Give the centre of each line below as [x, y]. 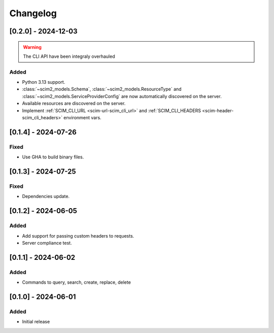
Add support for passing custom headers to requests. [78, 236]
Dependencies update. [46, 196]
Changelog [33, 13]
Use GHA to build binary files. [53, 157]
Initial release [36, 322]
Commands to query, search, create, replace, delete [77, 282]
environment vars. [82, 118]
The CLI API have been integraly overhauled [69, 56]
